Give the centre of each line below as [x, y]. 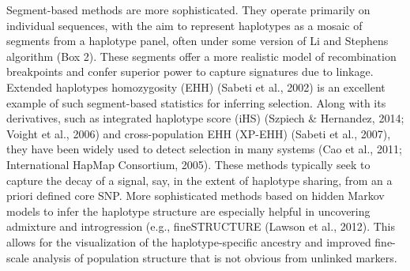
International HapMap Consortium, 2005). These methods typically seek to [188, 164]
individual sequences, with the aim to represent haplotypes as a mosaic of [184, 25]
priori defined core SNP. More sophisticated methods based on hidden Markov [196, 196]
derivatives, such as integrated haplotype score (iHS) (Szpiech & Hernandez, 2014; [205, 118]
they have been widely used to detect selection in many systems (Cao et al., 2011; [204, 149]
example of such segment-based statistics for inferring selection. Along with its [196, 102]
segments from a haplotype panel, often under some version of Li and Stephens [197, 41]
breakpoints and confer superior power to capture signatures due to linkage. [190, 72]
